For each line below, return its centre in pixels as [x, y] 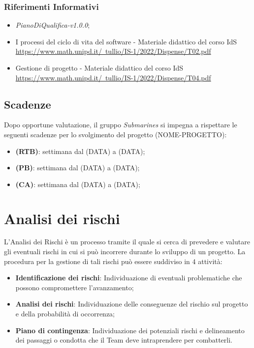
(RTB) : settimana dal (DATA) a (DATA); [80, 151]
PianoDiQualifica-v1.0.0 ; [53, 25]
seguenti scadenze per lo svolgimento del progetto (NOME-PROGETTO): [115, 134]
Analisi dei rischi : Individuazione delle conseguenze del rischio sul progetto [132, 304]
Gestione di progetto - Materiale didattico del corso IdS [99, 68]
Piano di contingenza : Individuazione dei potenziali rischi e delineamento [130, 330]
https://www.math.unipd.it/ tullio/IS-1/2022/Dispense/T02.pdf [113, 51]
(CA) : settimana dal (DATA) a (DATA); [78, 184]
